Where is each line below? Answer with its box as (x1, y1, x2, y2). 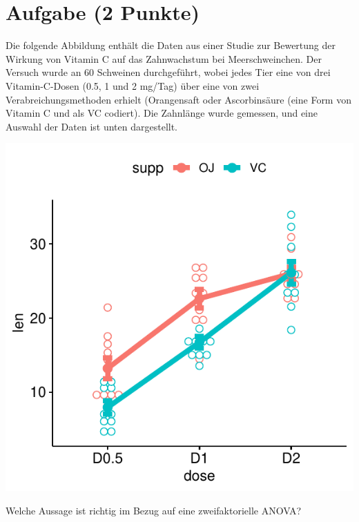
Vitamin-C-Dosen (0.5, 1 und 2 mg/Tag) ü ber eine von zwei (6, 78, 260, 93)
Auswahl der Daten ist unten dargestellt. (6, 119, 178, 133)
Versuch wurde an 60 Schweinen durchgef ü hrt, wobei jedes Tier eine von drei (6, 65, 331, 79)
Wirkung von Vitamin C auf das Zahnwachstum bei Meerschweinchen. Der (6, 51, 322, 66)
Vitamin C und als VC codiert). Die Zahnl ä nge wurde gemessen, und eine (6, 106, 318, 120)
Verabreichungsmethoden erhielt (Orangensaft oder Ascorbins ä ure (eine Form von (6, 92, 351, 106)
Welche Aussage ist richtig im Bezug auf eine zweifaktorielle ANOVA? (6, 503, 302, 517)
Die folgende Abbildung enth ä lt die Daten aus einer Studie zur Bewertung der (6, 38, 336, 52)
